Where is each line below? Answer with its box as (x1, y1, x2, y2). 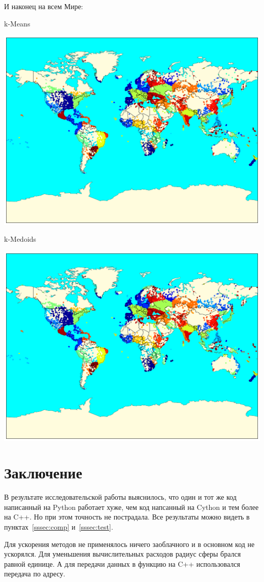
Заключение (4, 462, 82, 483)
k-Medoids (4, 234, 37, 244)
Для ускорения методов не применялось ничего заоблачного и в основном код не (4, 538, 255, 549)
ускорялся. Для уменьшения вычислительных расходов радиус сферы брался (4, 548, 241, 559)
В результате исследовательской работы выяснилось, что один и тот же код (4, 492, 237, 502)
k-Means (4, 18, 30, 28)
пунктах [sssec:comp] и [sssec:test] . (4, 522, 113, 532)
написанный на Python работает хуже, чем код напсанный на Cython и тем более (4, 501, 259, 512)
